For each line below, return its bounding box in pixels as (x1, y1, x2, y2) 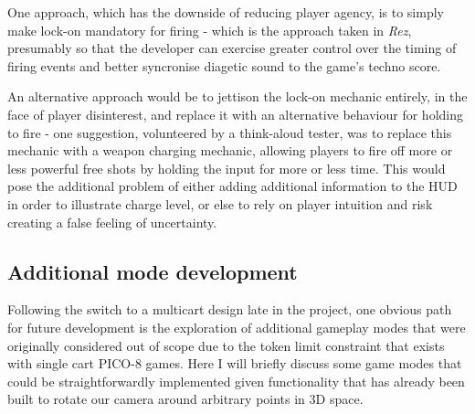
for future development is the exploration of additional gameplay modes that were (7, 317, 466, 336)
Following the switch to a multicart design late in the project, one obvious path (7, 300, 452, 319)
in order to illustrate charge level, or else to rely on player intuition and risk (7, 194, 433, 213)
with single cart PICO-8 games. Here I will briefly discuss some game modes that (7, 354, 462, 373)
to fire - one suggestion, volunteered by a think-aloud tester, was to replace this (7, 122, 452, 142)
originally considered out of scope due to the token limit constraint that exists (7, 335, 445, 355)
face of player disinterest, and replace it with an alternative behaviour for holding (7, 104, 463, 123)
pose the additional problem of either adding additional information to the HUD (7, 176, 458, 196)
